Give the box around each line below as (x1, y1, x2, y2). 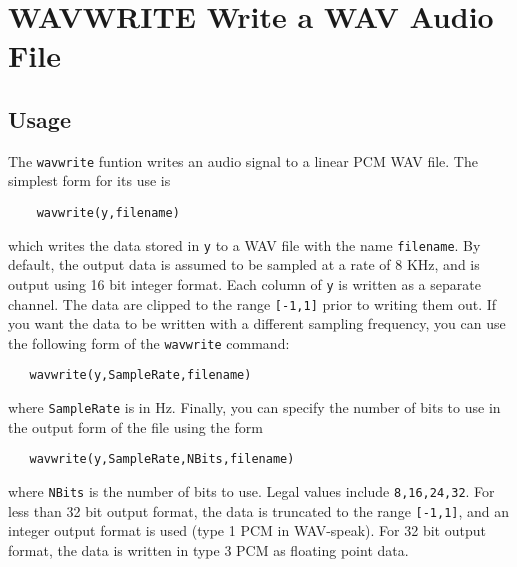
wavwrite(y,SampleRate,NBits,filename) (29, 452, 295, 467)
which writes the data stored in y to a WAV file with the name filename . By (8, 234, 481, 255)
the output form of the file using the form (8, 416, 263, 437)
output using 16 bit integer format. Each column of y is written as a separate (8, 273, 481, 294)
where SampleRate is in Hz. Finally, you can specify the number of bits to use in (8, 397, 501, 418)
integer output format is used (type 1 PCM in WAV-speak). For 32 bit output (8, 520, 486, 541)
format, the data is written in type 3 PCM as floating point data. (8, 539, 409, 560)
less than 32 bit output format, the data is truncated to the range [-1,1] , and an (8, 500, 510, 521)
